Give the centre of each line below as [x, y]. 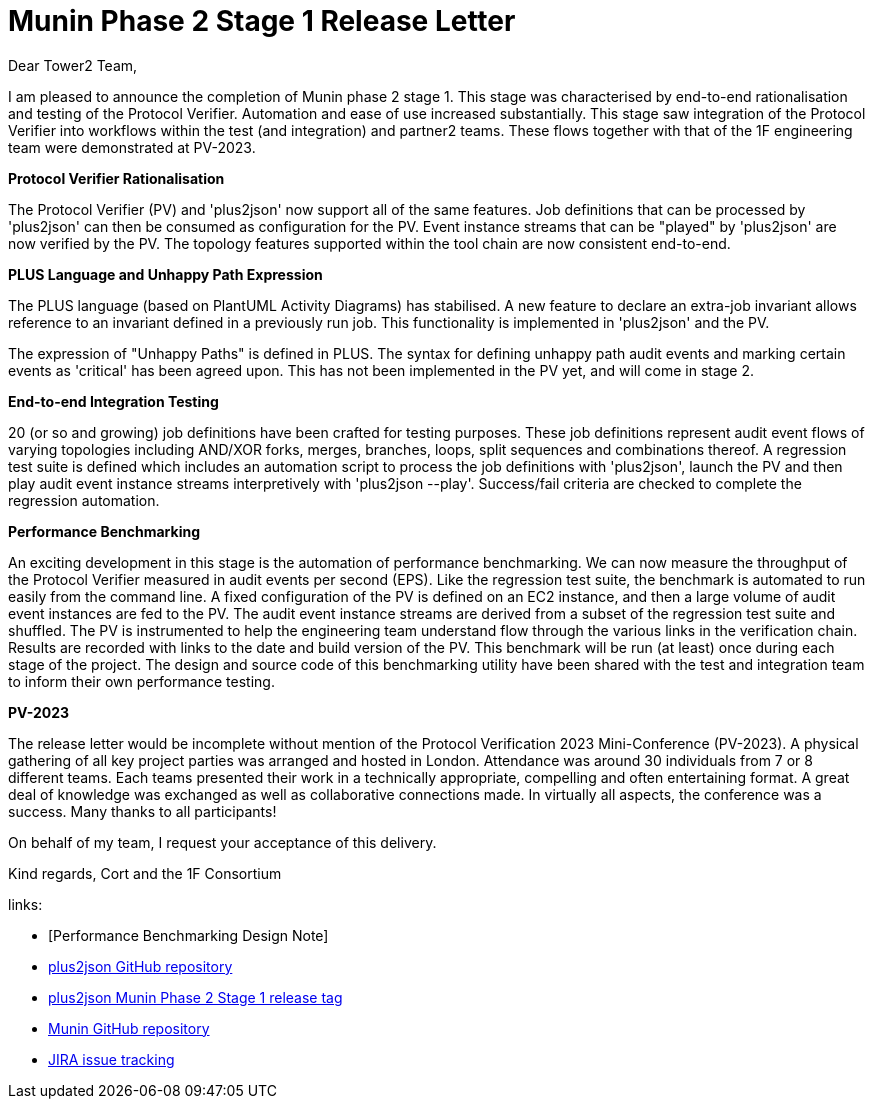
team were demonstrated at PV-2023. [132, 147]
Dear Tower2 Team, [73, 65]
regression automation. [84, 500]
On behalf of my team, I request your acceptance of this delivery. [222, 842]
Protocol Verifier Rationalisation [116, 178]
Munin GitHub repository [129, 1028]
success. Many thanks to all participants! [142, 811]
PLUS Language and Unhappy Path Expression [165, 274]
